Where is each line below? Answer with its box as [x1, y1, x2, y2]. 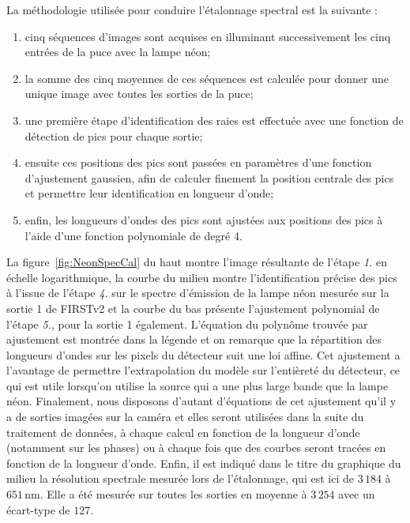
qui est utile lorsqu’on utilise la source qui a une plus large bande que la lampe [6, 377, 389, 393]
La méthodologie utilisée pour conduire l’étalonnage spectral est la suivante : [6, 2, 378, 17]
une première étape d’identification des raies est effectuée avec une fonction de [24, 111, 404, 128]
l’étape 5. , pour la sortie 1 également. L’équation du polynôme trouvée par [6, 315, 368, 332]
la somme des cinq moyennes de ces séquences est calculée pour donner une [24, 70, 389, 86]
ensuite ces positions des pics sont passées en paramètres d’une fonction [24, 154, 372, 171]
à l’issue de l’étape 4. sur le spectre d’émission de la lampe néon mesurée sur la [6, 284, 389, 301]
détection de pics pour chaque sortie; [24, 127, 203, 144]
